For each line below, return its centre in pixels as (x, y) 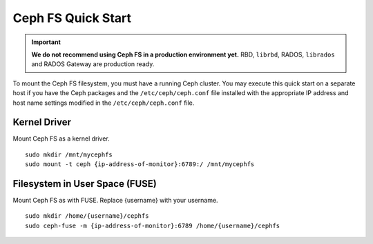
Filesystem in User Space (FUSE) (85, 184)
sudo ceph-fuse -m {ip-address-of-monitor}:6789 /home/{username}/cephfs (153, 225)
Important (46, 42)
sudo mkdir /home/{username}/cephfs (87, 216)
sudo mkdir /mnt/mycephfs (69, 154)
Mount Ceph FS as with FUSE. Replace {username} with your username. (115, 201)
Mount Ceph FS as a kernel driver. (61, 139)
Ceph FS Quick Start (72, 18)
